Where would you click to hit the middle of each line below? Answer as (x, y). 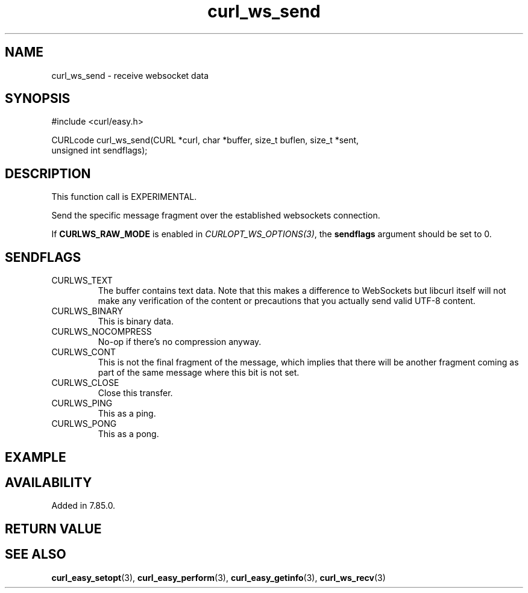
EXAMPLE (36, 457)
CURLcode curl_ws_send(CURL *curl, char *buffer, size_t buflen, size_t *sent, (205, 140)
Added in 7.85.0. (83, 506)
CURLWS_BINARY (87, 311)
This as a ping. (127, 414)
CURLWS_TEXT (82, 281)
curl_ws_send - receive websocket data (130, 75)
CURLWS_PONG (84, 424)
